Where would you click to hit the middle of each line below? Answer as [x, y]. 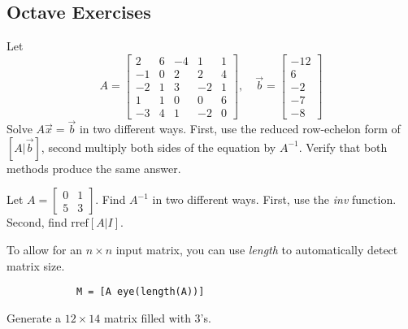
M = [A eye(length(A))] [140, 292]
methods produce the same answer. [94, 168]
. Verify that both [343, 147]
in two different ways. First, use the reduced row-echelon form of [240, 129]
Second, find [37, 222]
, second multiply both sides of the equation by [158, 147]
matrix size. [36, 265]
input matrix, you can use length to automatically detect [257, 249]
